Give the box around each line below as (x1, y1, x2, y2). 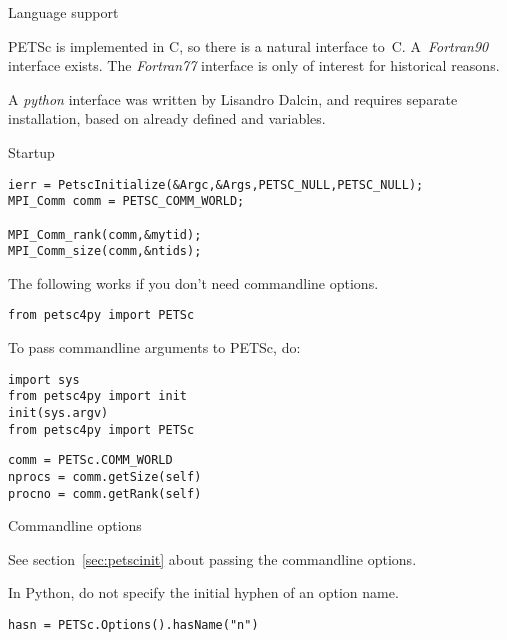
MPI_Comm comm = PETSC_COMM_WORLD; (8, 194, 245, 209)
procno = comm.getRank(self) (8, 486, 202, 501)
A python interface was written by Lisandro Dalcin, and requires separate (8, 88, 458, 109)
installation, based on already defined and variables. (8, 108, 326, 129)
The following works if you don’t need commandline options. (8, 272, 379, 293)
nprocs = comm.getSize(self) (8, 469, 202, 484)
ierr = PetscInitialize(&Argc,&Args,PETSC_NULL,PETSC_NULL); (8, 177, 424, 192)
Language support (8, 2, 119, 22)
